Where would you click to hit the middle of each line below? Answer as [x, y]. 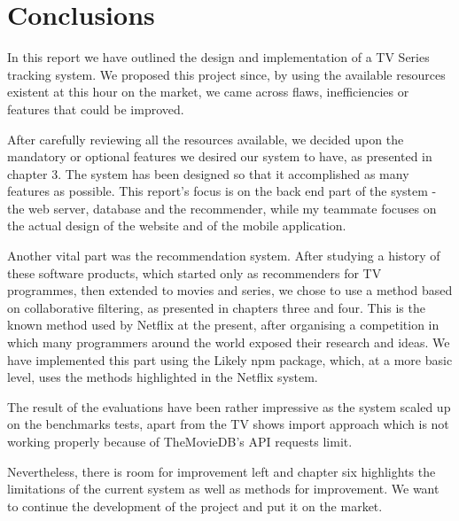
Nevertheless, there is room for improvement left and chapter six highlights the [222, 471]
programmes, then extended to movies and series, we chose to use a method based [230, 290]
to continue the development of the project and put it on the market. [195, 505]
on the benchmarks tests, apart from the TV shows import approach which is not [228, 424]
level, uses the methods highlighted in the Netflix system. [163, 377]
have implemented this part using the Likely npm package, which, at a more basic [230, 359]
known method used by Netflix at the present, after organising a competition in [223, 325]
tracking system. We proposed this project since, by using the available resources [226, 74]
